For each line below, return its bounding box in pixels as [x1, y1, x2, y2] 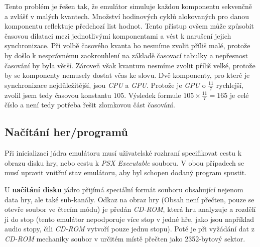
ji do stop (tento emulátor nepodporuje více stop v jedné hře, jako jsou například [5, 213, 254, 224]
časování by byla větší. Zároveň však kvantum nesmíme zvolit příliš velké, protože [5, 60, 255, 70]
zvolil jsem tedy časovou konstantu [5, 89, 111, 100]
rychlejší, [216, 79, 243, 90]
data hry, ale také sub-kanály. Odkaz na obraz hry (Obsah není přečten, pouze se [5, 194, 254, 204]
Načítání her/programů [5, 124, 128, 140]
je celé [229, 89, 249, 100]
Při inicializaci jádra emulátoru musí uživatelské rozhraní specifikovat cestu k [5, 148, 242, 158]
